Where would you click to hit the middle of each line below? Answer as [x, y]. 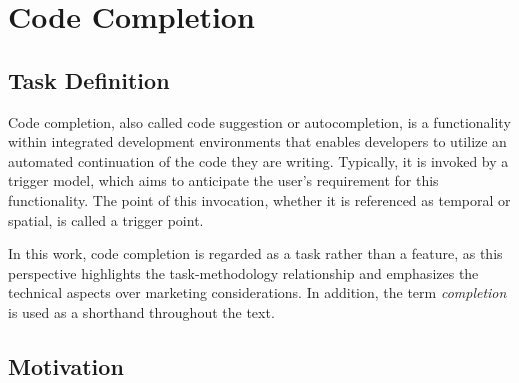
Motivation [66, 365]
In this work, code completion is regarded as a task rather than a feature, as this [255, 253]
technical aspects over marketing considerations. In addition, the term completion [257, 292]
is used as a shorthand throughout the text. [141, 311]
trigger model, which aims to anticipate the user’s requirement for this [223, 180]
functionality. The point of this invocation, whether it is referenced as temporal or [259, 199]
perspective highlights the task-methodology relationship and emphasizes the [243, 272]
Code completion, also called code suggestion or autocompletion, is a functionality [259, 121]
